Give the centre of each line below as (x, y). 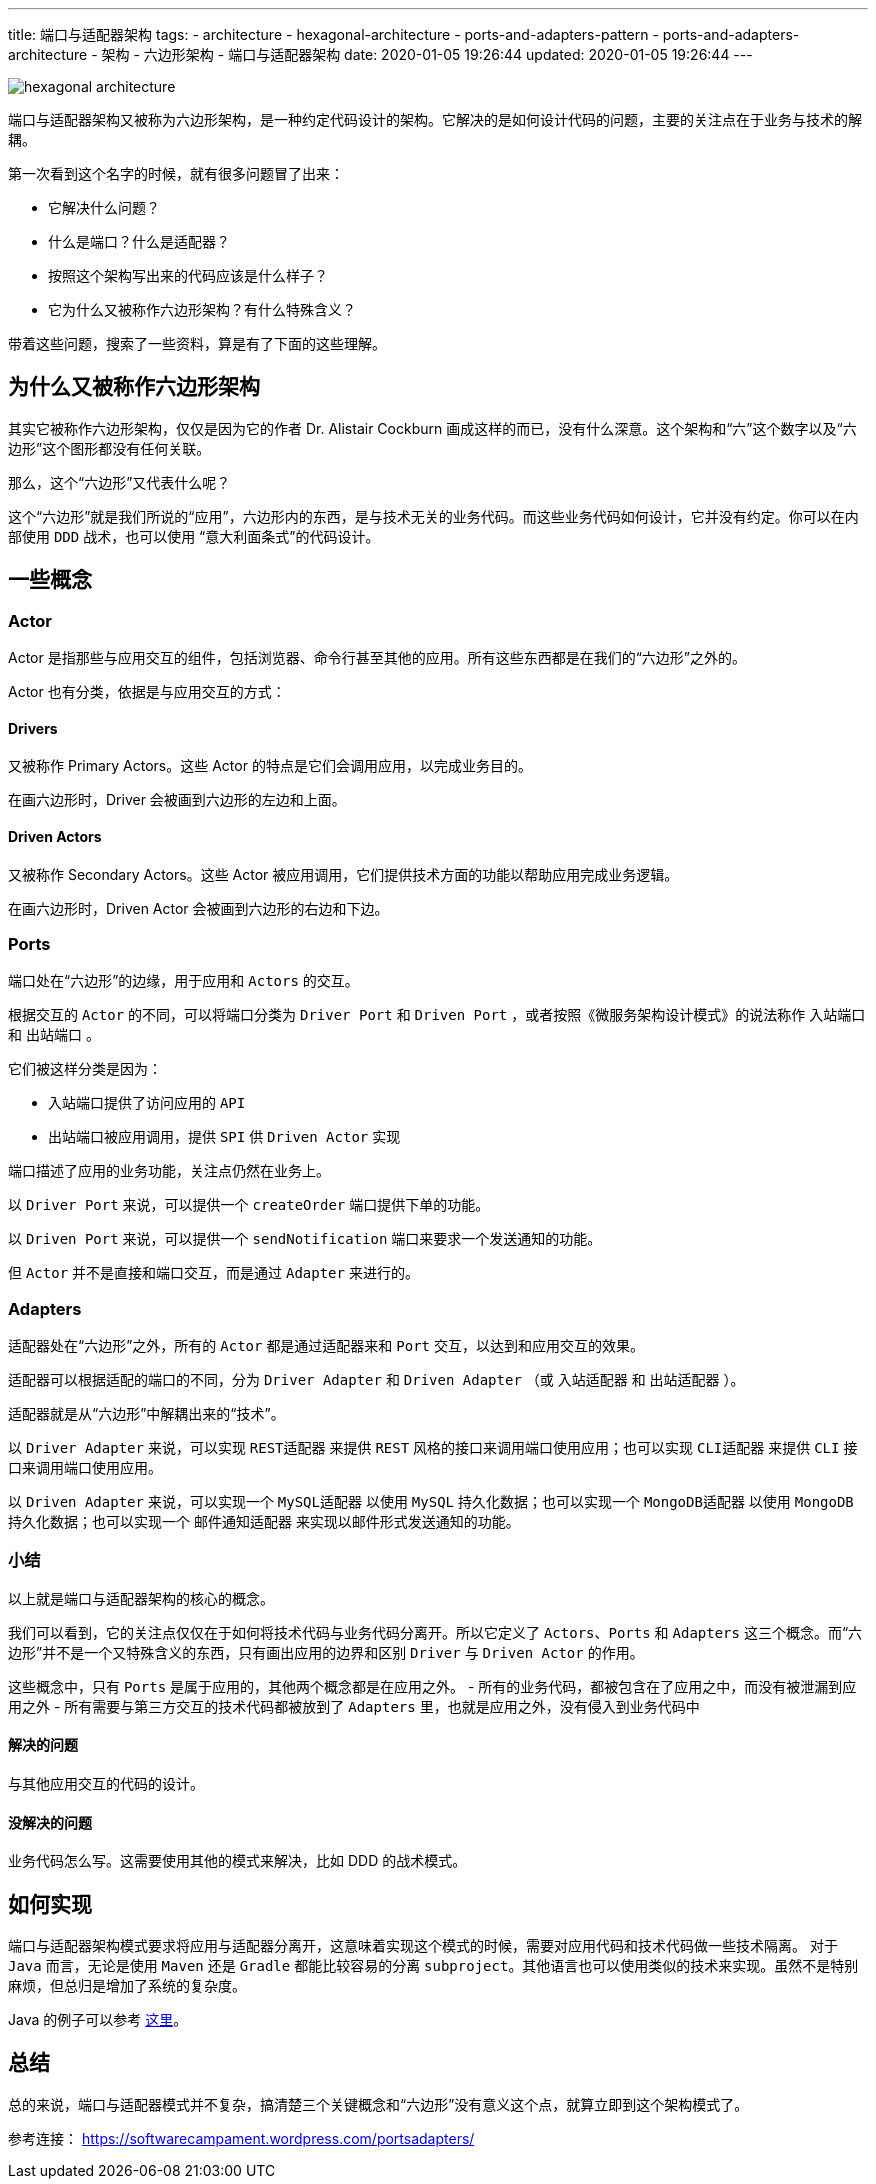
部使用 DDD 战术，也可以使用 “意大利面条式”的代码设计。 (194, 536)
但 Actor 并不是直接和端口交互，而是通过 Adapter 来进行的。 (213, 1273)
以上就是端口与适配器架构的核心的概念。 (141, 1598)
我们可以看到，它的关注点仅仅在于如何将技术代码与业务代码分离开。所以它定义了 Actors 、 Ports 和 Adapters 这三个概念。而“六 (435, 1632)
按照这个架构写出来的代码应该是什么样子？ (188, 275)
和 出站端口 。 (54, 1035)
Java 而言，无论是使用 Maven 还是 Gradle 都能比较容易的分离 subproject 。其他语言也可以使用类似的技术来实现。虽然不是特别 (433, 1966)
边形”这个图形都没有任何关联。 (109, 448)
